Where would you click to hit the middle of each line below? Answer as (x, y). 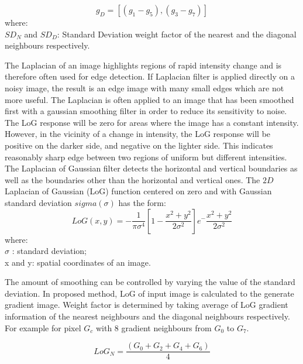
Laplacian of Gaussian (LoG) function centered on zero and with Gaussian (138, 191)
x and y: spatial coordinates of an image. (78, 262)
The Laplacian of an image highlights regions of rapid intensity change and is (143, 65)
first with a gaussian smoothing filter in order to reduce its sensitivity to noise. (146, 111)
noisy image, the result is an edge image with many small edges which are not (144, 87)
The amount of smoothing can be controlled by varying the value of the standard (150, 282)
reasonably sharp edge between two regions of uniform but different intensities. (146, 157)
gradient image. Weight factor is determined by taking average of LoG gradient (147, 305)
